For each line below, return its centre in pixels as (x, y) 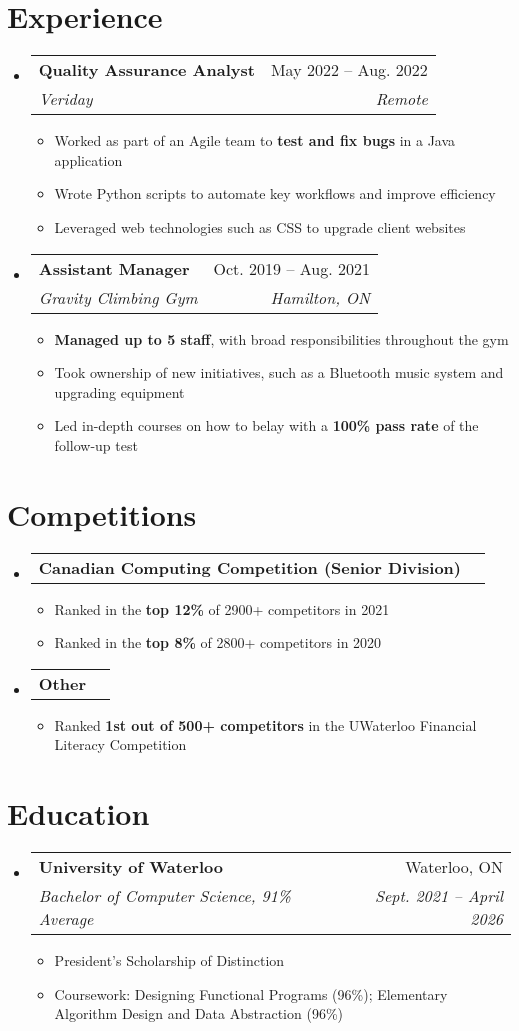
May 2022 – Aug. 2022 (349, 70)
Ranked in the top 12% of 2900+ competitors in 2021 (222, 608)
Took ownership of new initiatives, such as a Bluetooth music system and (279, 372)
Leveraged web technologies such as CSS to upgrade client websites (260, 226)
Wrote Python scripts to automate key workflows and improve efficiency (275, 193)
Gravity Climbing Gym (118, 297)
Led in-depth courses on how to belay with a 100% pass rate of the (266, 425)
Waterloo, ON (454, 867)
